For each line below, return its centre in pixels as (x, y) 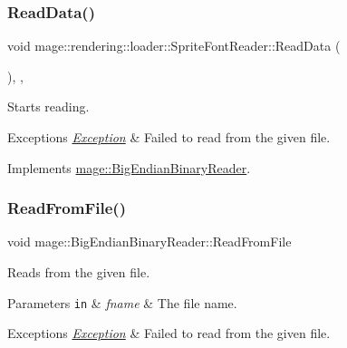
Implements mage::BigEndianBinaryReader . (129, 167)
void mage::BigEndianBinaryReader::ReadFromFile (149, 242)
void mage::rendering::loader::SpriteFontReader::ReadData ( (174, 46)
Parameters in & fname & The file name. (122, 302)
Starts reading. (48, 106)
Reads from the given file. (79, 272)
